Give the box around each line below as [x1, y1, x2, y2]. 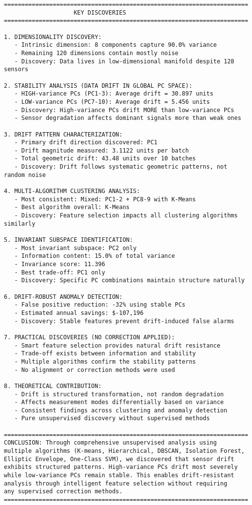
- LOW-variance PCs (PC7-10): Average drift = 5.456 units [14, 98, 210, 105]
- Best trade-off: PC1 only [14, 269, 105, 276]
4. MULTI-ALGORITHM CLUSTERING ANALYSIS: [4, 188, 140, 195]
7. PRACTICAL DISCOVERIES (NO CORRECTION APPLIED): [4, 333, 175, 341]
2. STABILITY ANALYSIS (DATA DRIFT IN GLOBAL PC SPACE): [4, 82, 193, 89]
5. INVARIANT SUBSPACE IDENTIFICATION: [4, 236, 133, 244]
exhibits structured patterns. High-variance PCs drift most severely [4, 464, 238, 471]
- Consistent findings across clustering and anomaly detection [14, 407, 228, 414]
